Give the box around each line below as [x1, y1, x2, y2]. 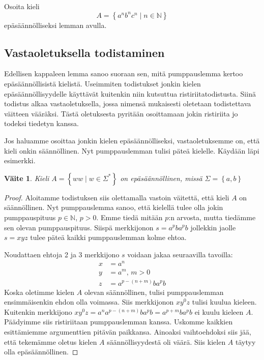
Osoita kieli [4, 1, 40, 11]
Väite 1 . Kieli [4, 172, 49, 183]
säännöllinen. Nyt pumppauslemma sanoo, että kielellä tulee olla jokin [4, 202, 223, 213]
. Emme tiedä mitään [96, 212, 163, 222]
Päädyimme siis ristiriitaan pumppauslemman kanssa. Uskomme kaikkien [4, 316, 233, 327]
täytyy [236, 336, 256, 347]
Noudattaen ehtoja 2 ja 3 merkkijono [4, 249, 120, 259]
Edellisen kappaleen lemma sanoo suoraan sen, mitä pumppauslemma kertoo [4, 68, 243, 79]
